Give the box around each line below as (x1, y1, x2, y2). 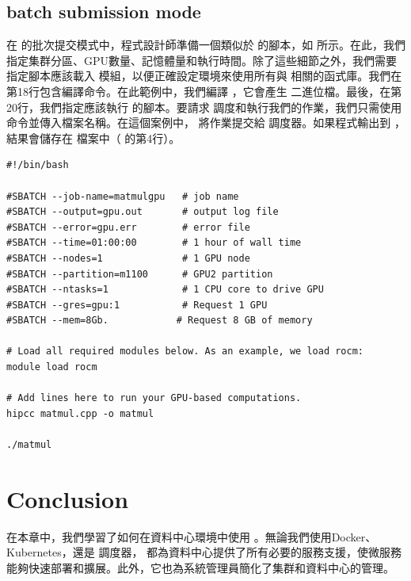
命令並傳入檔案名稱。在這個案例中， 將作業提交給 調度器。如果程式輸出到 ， (6, 114, 405, 131)
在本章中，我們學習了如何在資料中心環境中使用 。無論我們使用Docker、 (6, 528, 377, 545)
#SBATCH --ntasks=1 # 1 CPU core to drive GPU (6, 284, 324, 296)
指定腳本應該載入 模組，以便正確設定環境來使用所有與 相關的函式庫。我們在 (6, 67, 402, 84)
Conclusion (6, 482, 129, 514)
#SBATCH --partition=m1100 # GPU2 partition (6, 268, 273, 280)
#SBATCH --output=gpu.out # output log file (6, 206, 279, 218)
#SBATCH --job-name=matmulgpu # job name (6, 190, 239, 202)
